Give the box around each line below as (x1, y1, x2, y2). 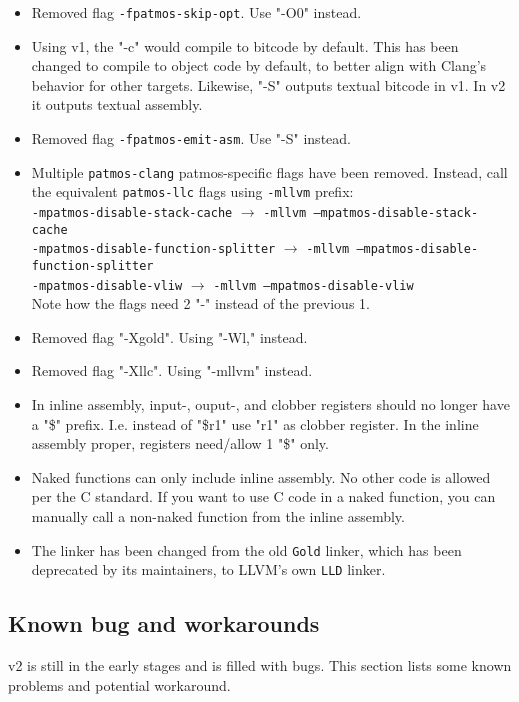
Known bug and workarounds (8, 608, 320, 639)
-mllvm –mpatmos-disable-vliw (213, 278, 414, 293)
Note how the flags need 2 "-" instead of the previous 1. (31, 293, 370, 314)
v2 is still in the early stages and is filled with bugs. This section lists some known (8, 655, 512, 676)
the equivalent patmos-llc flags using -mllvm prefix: (31, 181, 354, 202)
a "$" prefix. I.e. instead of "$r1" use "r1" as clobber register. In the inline (31, 413, 479, 434)
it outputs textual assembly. (31, 94, 203, 115)
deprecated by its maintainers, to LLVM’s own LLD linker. (31, 559, 386, 580)
